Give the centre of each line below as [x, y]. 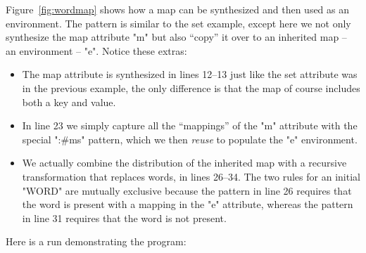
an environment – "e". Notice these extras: [96, 50]
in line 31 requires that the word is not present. [124, 218]
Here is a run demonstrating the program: [96, 241]
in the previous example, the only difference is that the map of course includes [191, 87]
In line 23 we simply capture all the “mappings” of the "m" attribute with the [190, 125]
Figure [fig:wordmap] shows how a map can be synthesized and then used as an [178, 9]
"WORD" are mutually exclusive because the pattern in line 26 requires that [187, 190]
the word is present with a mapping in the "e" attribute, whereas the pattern [188, 204]
